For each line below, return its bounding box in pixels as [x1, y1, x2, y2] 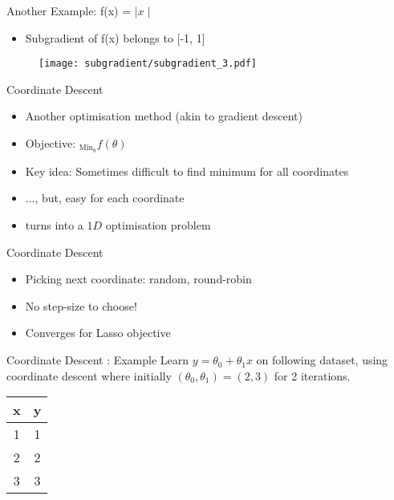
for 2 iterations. [274, 367, 351, 384]
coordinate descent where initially [6, 367, 172, 384]
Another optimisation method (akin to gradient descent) [25, 108, 303, 124]
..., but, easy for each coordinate [25, 189, 185, 206]
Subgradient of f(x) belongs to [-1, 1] [25, 29, 205, 46]
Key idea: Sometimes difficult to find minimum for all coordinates [25, 162, 349, 179]
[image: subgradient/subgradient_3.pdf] [39, 58, 258, 70]
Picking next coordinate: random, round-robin [25, 270, 252, 287]
